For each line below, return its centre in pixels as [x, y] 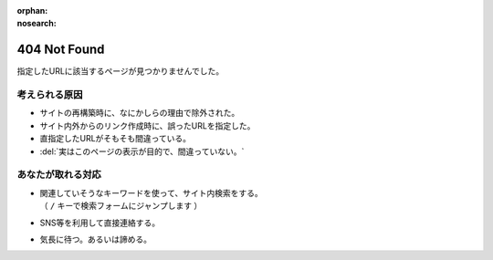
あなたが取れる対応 [59, 175]
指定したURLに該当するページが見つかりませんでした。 [120, 71]
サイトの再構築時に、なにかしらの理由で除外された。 [140, 113]
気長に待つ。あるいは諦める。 [96, 239]
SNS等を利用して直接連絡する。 [100, 223]
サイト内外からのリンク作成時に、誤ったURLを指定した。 [147, 125]
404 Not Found [61, 50]
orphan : [32, 10]
